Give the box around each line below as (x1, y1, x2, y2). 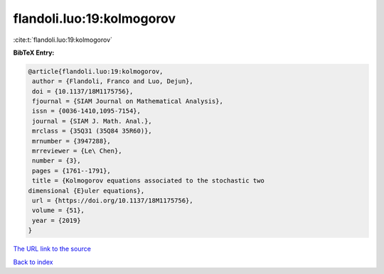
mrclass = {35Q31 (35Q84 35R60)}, (32, 127, 152, 135)
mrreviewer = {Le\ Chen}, (32, 147, 122, 155)
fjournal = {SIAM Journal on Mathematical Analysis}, (32, 97, 223, 106)
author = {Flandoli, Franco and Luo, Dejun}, (32, 77, 193, 85)
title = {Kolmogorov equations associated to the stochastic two (32, 177, 265, 185)
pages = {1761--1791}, (32, 167, 112, 175)
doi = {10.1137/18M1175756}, (32, 87, 134, 95)
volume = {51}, (32, 207, 85, 214)
